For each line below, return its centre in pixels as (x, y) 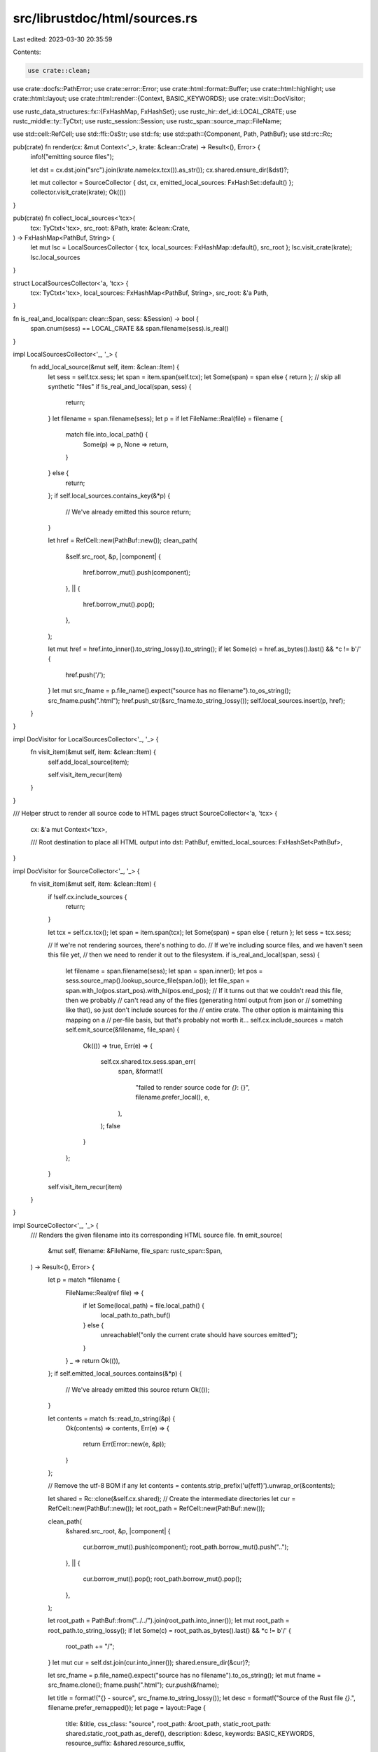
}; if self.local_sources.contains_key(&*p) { (109, 496)
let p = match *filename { (84, 1280)
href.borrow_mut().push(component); (136, 573)
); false (111, 1125)
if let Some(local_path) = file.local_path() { (143, 1306)
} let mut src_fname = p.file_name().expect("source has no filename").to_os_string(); (169, 691)
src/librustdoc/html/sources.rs (105, 18)
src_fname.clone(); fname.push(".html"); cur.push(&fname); (134, 1685)
